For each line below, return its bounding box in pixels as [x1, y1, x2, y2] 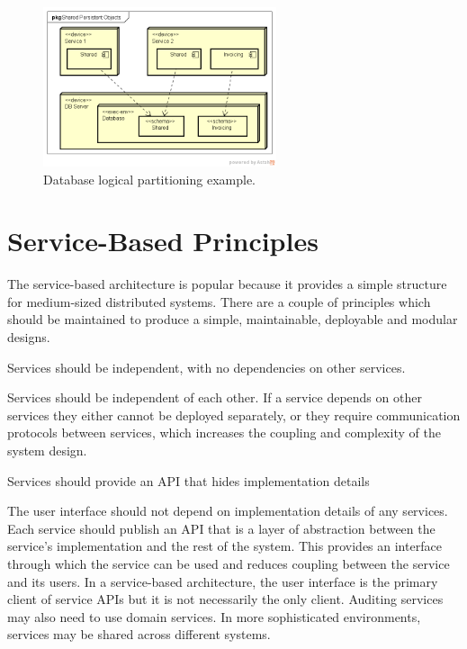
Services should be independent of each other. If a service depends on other [7, 388, 422, 407]
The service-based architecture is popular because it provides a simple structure [7, 275, 447, 293]
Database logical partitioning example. [43, 169, 256, 188]
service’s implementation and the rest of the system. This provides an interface [7, 536, 442, 555]
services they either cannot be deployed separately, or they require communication [7, 405, 461, 424]
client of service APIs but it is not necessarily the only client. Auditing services [7, 590, 444, 608]
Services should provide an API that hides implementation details [7, 471, 370, 490]
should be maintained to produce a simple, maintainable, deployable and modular [7, 310, 458, 329]
